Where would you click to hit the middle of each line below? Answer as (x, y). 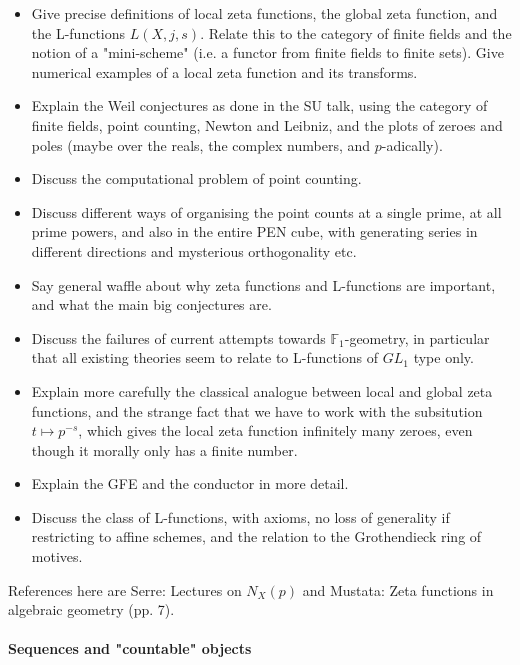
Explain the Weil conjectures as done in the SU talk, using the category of (259, 105)
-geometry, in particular (417, 337)
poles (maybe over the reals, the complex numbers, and (201, 144)
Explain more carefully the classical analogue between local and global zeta (262, 390)
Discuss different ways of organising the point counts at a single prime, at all (266, 211)
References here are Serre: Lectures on (125, 589)
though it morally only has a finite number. (164, 449)
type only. (443, 357)
